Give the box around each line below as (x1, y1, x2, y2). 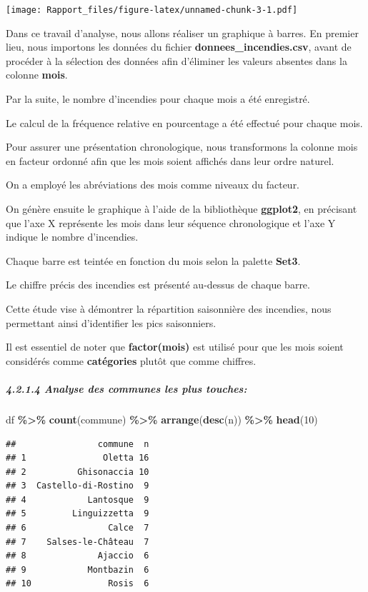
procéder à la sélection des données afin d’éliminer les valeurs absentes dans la (6, 53, 347, 68)
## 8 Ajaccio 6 (6, 551, 149, 561)
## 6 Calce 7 (6, 523, 149, 533)
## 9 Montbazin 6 (6, 564, 149, 575)
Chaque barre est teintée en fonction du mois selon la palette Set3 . (6, 253, 301, 268)
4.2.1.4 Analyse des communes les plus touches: (6, 381, 247, 396)
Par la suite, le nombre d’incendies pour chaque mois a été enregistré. (6, 91, 310, 106)
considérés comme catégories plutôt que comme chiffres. (6, 353, 257, 368)
